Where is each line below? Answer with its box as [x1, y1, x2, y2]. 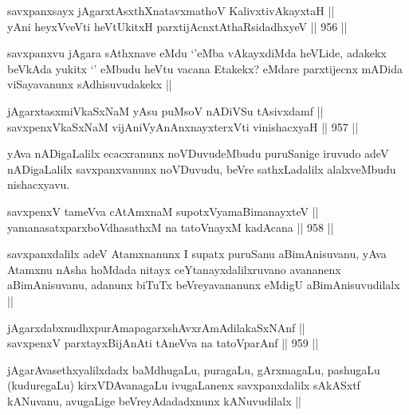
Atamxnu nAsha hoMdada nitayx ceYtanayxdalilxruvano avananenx [7, 260, 341, 277]
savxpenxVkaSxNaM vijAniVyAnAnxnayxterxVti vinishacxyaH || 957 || [7, 118, 359, 135]
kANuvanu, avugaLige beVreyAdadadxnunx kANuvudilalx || [7, 392, 301, 409]
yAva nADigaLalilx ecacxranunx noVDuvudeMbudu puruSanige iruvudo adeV [7, 145, 389, 162]
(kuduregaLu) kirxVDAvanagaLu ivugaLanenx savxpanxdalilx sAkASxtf [7, 377, 360, 393]
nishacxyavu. [7, 176, 70, 193]
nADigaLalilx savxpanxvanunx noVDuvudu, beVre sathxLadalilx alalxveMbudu [7, 160, 396, 177]
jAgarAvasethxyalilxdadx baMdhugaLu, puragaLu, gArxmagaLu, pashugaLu [7, 361, 380, 378]
